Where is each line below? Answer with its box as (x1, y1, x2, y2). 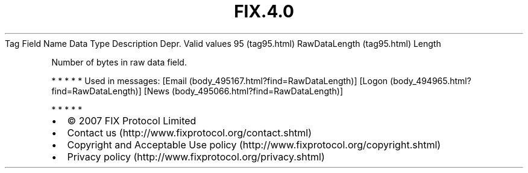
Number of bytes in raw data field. (51, 56, 187, 67)
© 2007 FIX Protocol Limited (67, 114, 196, 127)
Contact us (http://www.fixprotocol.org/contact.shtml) (67, 126, 312, 139)
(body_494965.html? (390, 75, 471, 86)
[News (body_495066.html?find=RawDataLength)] (143, 85, 344, 96)
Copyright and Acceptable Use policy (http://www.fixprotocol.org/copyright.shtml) (67, 138, 441, 151)
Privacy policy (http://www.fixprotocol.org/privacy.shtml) (67, 150, 325, 163)
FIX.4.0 (234, 1, 294, 22)
